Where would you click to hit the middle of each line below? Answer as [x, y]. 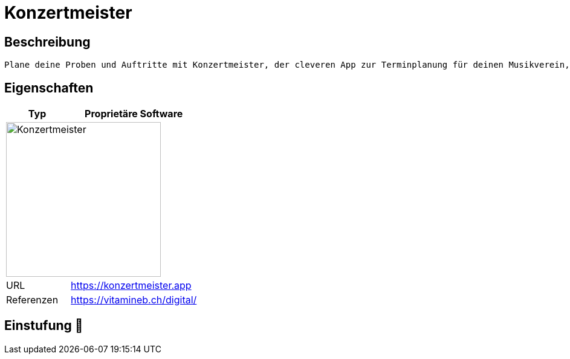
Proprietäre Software [134, 114]
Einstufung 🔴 [44, 326]
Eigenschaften [49, 88]
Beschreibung [47, 42]
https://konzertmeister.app [131, 286]
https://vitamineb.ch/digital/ [134, 300]
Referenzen [32, 300]
